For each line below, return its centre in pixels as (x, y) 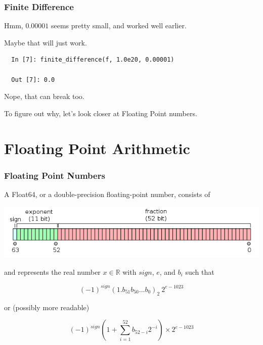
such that (200, 272)
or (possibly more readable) (47, 307)
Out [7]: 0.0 (33, 80)
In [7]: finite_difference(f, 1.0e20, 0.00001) (93, 60)
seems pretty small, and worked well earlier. (119, 26)
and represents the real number (52, 272)
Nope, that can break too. (44, 96)
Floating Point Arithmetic (97, 148)
